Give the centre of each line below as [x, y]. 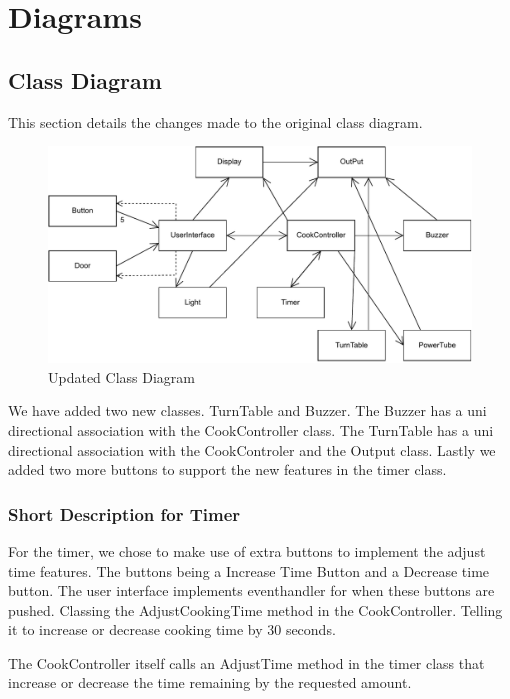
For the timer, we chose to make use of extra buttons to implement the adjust [247, 550]
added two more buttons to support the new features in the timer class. [227, 469]
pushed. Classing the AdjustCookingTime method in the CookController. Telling [255, 609]
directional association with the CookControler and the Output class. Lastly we [252, 449]
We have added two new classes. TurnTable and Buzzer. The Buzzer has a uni [247, 410]
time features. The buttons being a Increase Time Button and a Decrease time [249, 570]
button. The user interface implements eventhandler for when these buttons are [251, 590]
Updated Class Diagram [121, 376]
